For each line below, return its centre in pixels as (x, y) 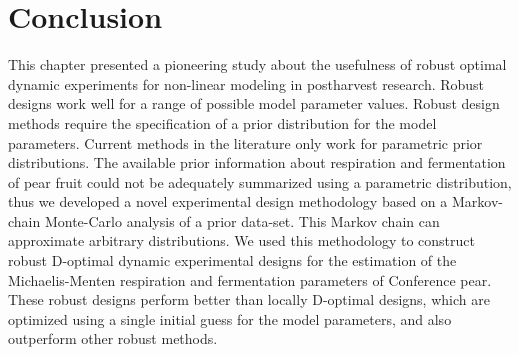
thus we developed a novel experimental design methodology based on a (228, 201)
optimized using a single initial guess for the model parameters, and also (230, 318)
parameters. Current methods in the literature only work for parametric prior (245, 142)
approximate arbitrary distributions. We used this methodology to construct (241, 240)
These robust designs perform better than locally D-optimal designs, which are (249, 299)
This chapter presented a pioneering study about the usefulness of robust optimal (257, 64)
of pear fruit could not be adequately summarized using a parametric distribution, (260, 181)
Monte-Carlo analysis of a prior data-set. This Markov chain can (242, 220)
